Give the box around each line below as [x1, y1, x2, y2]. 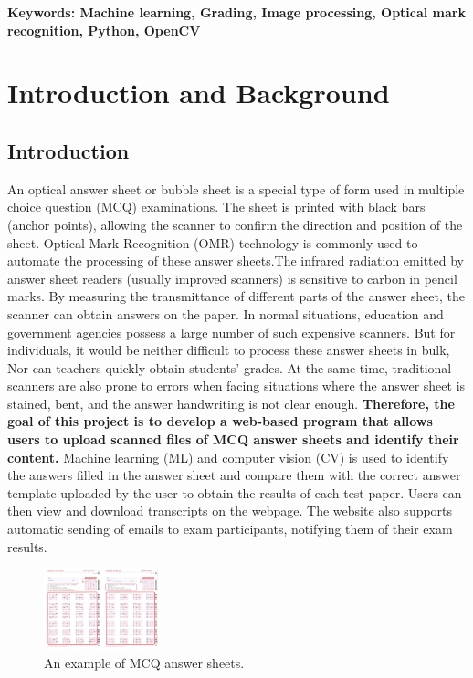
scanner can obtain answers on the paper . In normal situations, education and [7, 304, 444, 323]
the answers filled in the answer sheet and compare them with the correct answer [7, 465, 461, 485]
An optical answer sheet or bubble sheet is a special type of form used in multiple [7, 179, 465, 198]
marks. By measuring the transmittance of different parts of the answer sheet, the [7, 287, 465, 306]
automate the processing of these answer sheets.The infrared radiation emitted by [7, 251, 464, 270]
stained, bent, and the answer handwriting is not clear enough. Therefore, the [7, 393, 455, 412]
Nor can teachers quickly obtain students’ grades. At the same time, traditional [7, 358, 452, 377]
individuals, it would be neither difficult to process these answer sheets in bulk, [7, 340, 450, 360]
